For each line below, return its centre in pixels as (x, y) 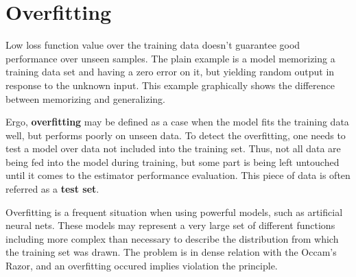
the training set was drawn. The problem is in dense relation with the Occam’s (171, 252)
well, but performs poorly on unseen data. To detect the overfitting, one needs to (176, 135)
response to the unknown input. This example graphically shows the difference (170, 85)
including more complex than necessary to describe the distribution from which (172, 238)
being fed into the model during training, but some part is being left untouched (173, 161)
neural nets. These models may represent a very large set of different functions (170, 225)
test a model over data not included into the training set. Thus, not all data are (173, 148)
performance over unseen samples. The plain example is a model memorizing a (170, 58)
